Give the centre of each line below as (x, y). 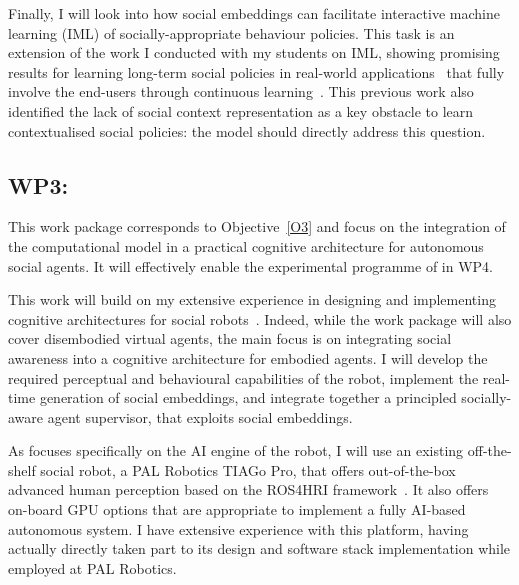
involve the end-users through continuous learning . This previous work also (241, 91)
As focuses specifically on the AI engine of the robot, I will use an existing (236, 450)
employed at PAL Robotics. (92, 567)
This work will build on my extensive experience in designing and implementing (252, 299)
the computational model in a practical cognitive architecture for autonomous (246, 245)
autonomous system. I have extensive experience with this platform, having (238, 528)
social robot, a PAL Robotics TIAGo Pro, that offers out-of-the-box (248, 469)
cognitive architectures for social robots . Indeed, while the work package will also (260, 318)
